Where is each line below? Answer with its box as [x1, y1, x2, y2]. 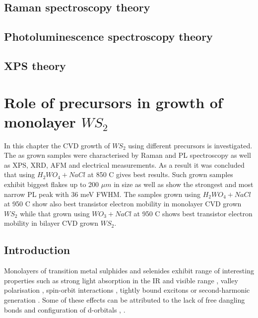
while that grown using [20, 208, 90, 218]
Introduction [4, 242, 70, 257]
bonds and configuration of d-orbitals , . [4, 304, 126, 315]
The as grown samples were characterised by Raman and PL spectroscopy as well [4, 150, 251, 160]
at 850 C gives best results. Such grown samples [87, 169, 233, 180]
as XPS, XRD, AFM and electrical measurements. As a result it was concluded [4, 159, 245, 170]
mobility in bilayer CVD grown [4, 218, 99, 228]
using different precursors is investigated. [128, 140, 253, 150]
